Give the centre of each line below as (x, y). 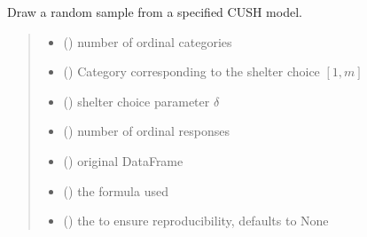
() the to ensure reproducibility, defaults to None (196, 221)
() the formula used (116, 190)
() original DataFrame (123, 160)
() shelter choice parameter (137, 101)
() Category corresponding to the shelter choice (191, 71)
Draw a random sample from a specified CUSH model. (155, 12)
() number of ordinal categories (148, 41)
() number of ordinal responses (147, 131)
